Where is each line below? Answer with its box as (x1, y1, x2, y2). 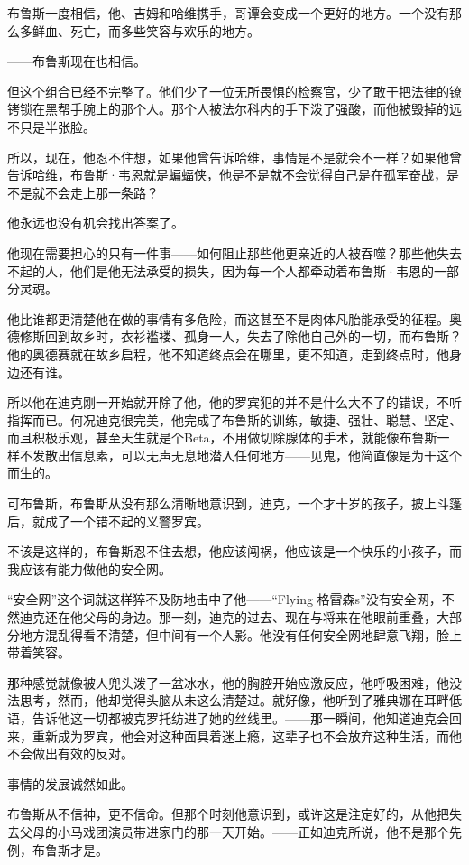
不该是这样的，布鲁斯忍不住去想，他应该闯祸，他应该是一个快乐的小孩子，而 (7, 542, 462, 561)
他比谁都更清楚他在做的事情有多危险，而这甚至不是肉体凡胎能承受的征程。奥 (7, 309, 462, 328)
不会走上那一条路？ (44, 182, 159, 201)
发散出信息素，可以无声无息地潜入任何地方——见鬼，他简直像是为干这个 (32, 445, 462, 464)
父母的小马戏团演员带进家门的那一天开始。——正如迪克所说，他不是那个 (19, 822, 449, 841)
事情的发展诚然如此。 (7, 774, 133, 793)
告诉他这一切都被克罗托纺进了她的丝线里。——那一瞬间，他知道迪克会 (32, 709, 449, 727)
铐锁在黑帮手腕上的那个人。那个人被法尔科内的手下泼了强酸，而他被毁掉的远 (7, 99, 462, 118)
